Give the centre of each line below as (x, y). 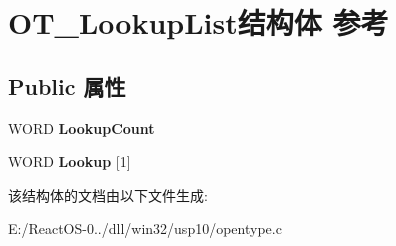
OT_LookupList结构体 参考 (198, 22)
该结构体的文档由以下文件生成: (108, 194)
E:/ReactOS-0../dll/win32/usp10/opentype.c (145, 228)
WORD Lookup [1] (69, 161)
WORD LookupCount (81, 127)
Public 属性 (67, 85)
